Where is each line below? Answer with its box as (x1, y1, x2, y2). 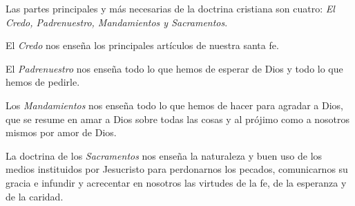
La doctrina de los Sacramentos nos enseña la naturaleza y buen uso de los (6, 148, 323, 162)
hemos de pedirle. (6, 75, 80, 89)
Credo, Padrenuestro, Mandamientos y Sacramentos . (6, 15, 228, 29)
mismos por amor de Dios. (6, 125, 117, 140)
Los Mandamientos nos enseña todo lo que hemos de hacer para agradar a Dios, (6, 97, 343, 112)
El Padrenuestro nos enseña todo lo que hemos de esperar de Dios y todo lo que (6, 61, 343, 75)
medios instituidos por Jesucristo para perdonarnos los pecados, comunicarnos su (6, 162, 348, 176)
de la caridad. (6, 189, 64, 203)
